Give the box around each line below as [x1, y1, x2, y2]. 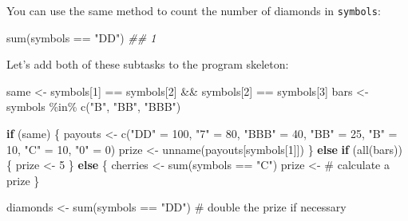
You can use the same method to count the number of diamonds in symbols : [6, 2, 381, 18]
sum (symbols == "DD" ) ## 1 [6, 29, 156, 45]
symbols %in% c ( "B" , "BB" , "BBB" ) [6, 98, 181, 115]
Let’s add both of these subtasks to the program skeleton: [6, 56, 289, 73]
